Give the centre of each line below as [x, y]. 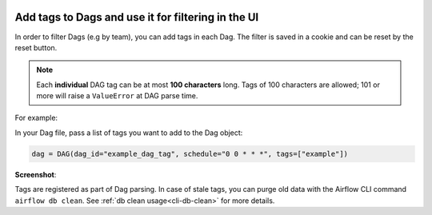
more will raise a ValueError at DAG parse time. [117, 96]
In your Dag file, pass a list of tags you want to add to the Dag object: [129, 133]
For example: [36, 118]
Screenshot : [36, 174]
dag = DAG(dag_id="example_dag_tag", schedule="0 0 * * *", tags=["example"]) [190, 153]
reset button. [36, 47]
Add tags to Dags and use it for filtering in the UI [137, 17]
